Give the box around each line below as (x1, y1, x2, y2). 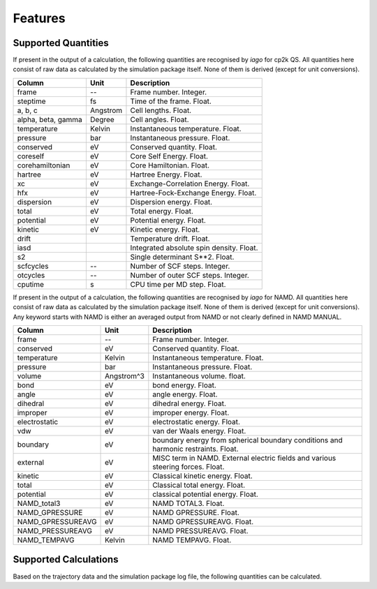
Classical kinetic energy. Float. (152, 471, 253, 481)
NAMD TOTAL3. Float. (152, 499, 225, 509)
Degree (89, 114, 114, 124)
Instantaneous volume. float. (152, 371, 246, 381)
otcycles (17, 270, 45, 280)
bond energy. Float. (152, 380, 216, 390)
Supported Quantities (13, 37, 110, 49)
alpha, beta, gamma (17, 114, 83, 124)
